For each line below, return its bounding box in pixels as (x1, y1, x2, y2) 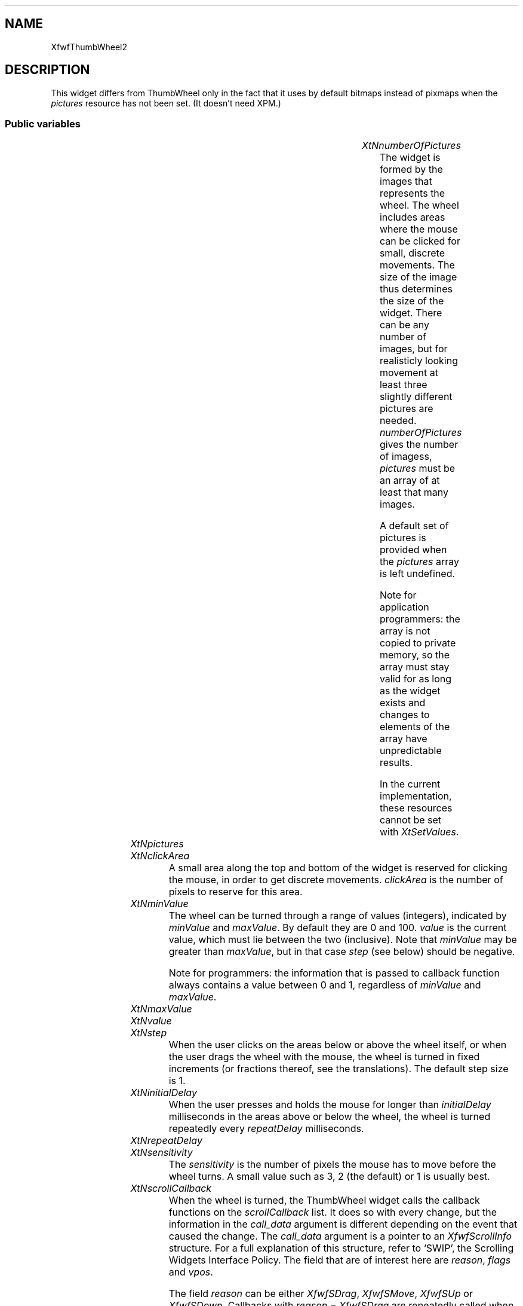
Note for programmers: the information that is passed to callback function (168, 967, 500, 979)
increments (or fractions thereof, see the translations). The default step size (168, 1063, 509, 1075)
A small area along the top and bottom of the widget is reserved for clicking (168, 862, 507, 874)
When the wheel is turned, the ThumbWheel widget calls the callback (168, 1194, 480, 1207)
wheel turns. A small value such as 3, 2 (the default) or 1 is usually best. (168, 1170, 490, 1183)
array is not (379, 625, 430, 637)
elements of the (379, 721, 450, 733)
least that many (379, 486, 449, 499)
